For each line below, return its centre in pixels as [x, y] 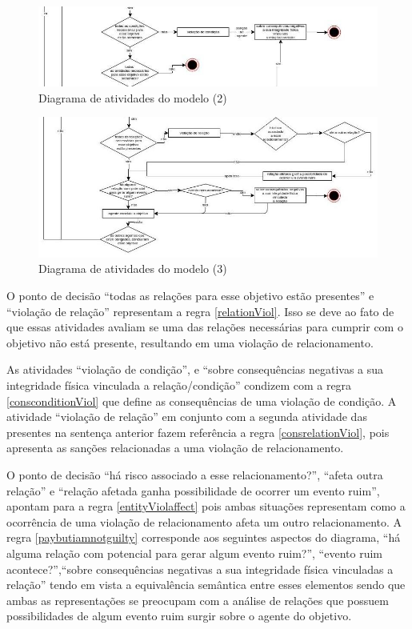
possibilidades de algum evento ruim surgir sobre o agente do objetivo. [179, 616]
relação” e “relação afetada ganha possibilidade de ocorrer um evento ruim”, [193, 490]
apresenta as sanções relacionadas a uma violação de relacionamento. [175, 448]
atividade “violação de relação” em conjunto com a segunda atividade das [187, 417]
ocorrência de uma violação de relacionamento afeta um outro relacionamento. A [204, 521]
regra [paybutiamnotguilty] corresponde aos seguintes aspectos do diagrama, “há [204, 537]
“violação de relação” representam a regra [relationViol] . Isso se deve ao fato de [200, 311]
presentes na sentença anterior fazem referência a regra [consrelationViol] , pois [198, 432]
